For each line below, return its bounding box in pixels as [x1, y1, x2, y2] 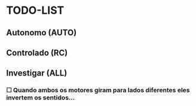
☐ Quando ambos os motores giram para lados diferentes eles [6, 86, 190, 95]
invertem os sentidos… [6, 93, 75, 102]
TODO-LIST [6, 4, 65, 17]
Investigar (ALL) [6, 68, 68, 78]
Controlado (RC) [6, 47, 68, 57]
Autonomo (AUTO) [6, 28, 77, 38]
